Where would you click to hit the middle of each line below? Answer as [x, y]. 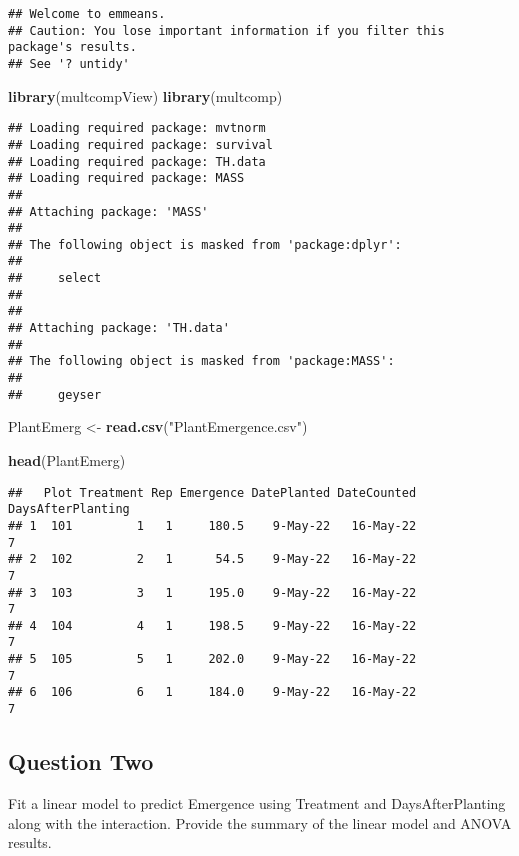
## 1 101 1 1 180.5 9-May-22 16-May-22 [212, 525]
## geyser [55, 394]
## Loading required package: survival [140, 144]
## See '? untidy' [69, 63]
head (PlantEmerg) [67, 459]
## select [55, 278]
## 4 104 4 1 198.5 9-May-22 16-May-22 [212, 625]
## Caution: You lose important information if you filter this [226, 30]
